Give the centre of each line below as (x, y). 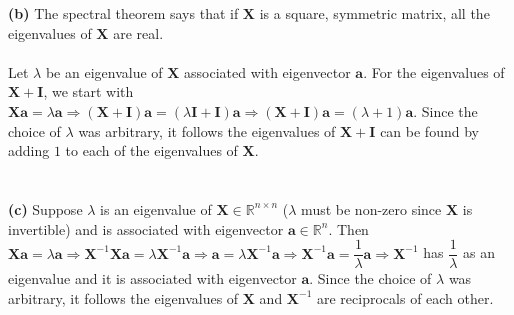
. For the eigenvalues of (434, 71)
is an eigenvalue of (156, 208)
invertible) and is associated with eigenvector (146, 228)
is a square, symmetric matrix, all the (374, 13)
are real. (138, 32)
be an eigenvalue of (104, 71)
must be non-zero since (371, 208)
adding (29, 150)
